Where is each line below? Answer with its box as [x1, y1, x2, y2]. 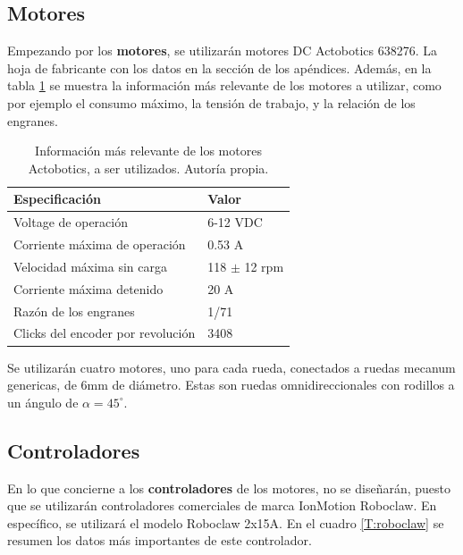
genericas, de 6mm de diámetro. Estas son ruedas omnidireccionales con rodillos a [7, 375, 455, 394]
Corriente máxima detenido [13, 279, 164, 298]
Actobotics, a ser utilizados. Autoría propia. [28, 158, 269, 177]
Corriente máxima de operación [13, 235, 186, 254]
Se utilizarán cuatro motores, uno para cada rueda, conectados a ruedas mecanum [7, 357, 456, 376]
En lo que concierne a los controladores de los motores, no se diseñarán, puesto [7, 478, 450, 497]
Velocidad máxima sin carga [13, 256, 168, 275]
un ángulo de [7, 392, 79, 411]
